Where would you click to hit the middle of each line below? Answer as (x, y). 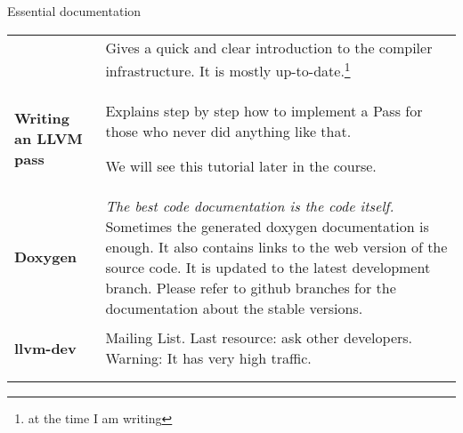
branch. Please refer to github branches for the (251, 287)
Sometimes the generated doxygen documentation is (267, 226)
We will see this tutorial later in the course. (241, 165)
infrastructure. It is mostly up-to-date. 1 (228, 69)
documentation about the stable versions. (234, 308)
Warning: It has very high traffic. (208, 358)
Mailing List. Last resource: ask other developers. (259, 338)
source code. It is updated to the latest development (268, 267)
